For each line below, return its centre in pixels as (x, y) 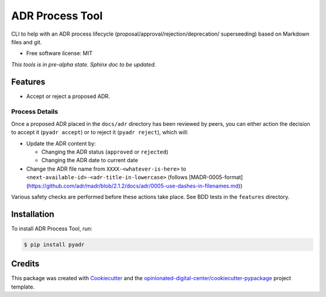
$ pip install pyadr (54, 244)
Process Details (35, 112)
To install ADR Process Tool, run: (52, 228)
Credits (25, 264)
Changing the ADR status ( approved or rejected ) (105, 152)
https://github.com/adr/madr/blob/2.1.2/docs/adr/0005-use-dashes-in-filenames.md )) (135, 186)
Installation (33, 214)
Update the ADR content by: (61, 143)
